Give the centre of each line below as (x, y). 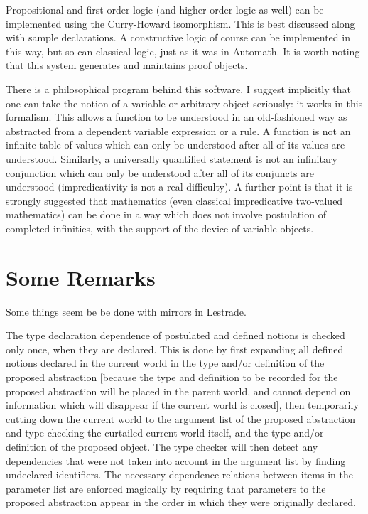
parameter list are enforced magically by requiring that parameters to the (166, 488)
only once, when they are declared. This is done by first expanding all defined (175, 349)
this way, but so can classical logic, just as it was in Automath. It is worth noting (183, 51)
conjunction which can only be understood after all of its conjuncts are (160, 172)
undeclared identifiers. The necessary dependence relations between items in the (179, 475)
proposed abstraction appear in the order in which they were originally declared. (181, 502)
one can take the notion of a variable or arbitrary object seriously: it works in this (184, 103)
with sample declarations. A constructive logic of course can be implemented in (178, 37)
